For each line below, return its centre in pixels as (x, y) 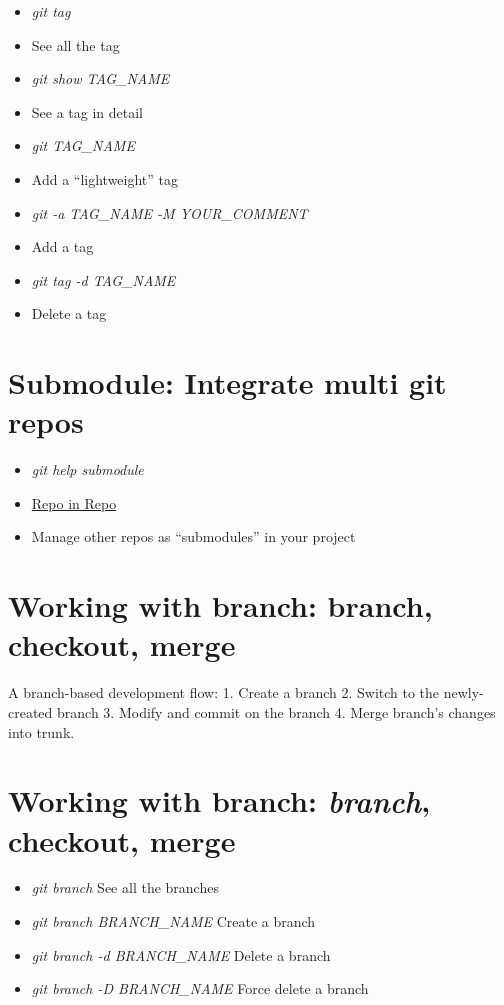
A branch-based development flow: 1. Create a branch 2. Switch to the (224, 692)
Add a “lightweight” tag (105, 178)
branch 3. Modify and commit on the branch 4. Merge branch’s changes (276, 711)
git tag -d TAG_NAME (103, 279)
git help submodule (87, 469)
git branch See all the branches (125, 887)
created (30, 711)
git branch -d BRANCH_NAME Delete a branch (181, 954)
